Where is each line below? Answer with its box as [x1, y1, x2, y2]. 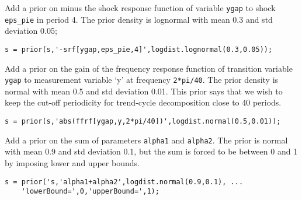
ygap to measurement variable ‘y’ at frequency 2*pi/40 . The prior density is [5, 73, 279, 86]
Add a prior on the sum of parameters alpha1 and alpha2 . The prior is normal [5, 134, 288, 146]
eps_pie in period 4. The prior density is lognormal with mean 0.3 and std [5, 13, 273, 25]
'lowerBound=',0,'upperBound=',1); [21, 187, 159, 196]
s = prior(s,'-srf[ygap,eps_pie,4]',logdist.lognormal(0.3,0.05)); [5, 45, 273, 54]
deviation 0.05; [5, 24, 57, 37]
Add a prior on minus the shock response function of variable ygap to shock [5, 2, 276, 13]
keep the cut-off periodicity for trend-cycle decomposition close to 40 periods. [5, 96, 282, 108]
